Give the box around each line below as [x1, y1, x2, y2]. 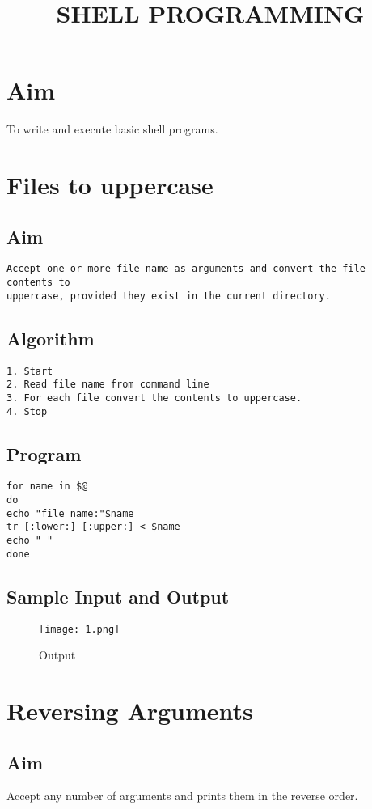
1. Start [6, 365, 53, 377]
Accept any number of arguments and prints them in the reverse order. [6, 787, 358, 804]
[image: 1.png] [39, 623, 120, 635]
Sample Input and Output [6, 583, 230, 608]
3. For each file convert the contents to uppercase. [6, 392, 302, 404]
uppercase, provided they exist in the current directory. [6, 290, 331, 302]
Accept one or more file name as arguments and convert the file [6, 263, 366, 275]
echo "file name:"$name [6, 507, 134, 519]
